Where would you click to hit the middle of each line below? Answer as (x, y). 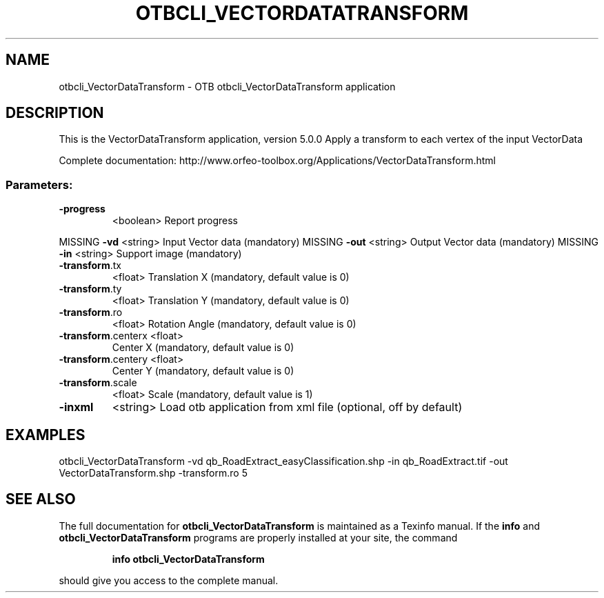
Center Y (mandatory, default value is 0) (203, 371)
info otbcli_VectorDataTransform (188, 559)
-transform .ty (90, 289)
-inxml (76, 407)
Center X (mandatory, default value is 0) (203, 348)
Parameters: (39, 185)
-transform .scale (98, 383)
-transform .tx (90, 266)
